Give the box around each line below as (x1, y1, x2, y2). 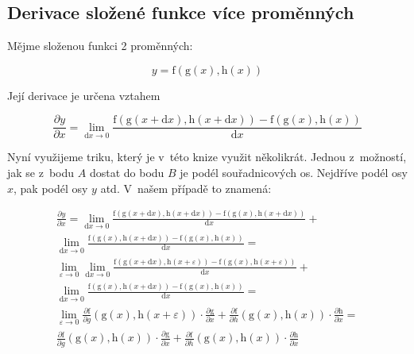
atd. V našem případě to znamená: (100, 179, 272, 196)
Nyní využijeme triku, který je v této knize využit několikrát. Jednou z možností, (7, 148, 407, 165)
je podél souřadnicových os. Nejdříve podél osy (180, 164, 408, 181)
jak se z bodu (7, 164, 75, 181)
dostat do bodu (89, 164, 164, 181)
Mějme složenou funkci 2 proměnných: (7, 37, 193, 54)
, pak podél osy (14, 179, 88, 196)
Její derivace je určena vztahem (7, 87, 161, 103)
